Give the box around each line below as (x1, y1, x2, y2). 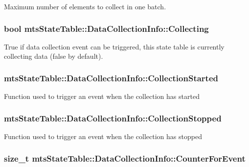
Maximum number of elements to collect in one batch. (4, 1, 166, 11)
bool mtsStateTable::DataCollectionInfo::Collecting (4, 22, 209, 34)
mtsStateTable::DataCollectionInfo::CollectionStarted (4, 72, 219, 84)
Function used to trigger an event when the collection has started (4, 91, 200, 101)
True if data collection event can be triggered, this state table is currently (4, 41, 225, 51)
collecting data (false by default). (4, 51, 103, 61)
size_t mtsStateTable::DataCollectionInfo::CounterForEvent (4, 152, 246, 164)
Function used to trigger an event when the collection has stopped (4, 131, 202, 142)
